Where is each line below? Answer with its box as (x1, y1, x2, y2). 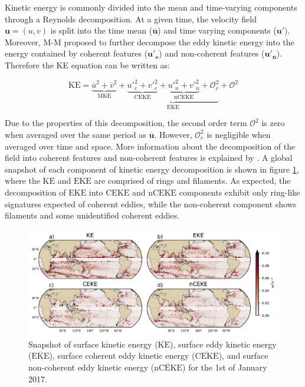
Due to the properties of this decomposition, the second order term (5, 117, 247, 129)
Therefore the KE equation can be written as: (5, 58, 170, 71)
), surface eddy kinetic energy (170, 338, 277, 350)
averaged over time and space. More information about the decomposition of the (5, 140, 296, 152)
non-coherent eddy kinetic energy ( (28, 361, 155, 373)
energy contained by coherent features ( (5, 47, 148, 59)
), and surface (218, 349, 268, 362)
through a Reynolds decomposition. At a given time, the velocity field (5, 12, 257, 25)
